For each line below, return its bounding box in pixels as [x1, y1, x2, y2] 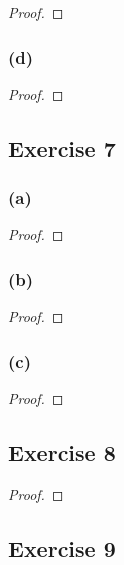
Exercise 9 [8, 532, 116, 563]
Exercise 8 [8, 437, 116, 468]
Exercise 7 [8, 132, 116, 163]
